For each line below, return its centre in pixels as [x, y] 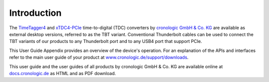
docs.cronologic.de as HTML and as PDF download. [63, 73]
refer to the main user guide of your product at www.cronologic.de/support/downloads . [99, 57]
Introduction [35, 13]
